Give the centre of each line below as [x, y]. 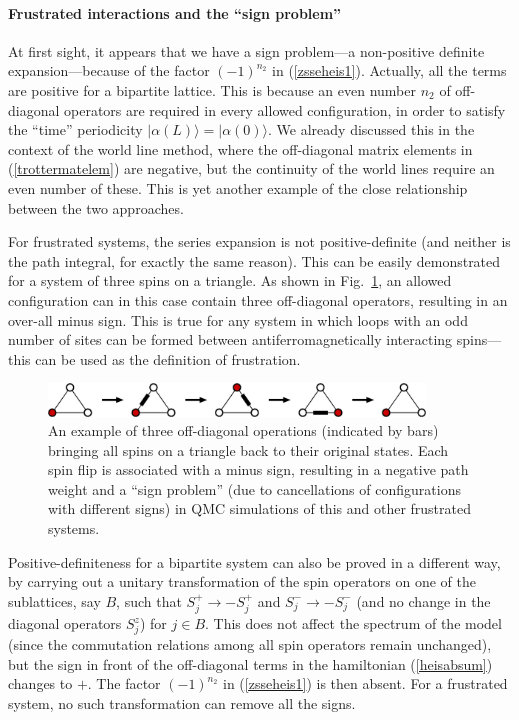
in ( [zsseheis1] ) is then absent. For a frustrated [365, 683]
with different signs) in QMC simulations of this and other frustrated [259, 508]
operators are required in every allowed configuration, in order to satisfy [285, 109]
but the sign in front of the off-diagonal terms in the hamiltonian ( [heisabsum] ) [250, 663]
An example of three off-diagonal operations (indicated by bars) [243, 430]
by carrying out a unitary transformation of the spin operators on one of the [242, 581]
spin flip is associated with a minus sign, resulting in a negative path [258, 469]
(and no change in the [423, 600]
